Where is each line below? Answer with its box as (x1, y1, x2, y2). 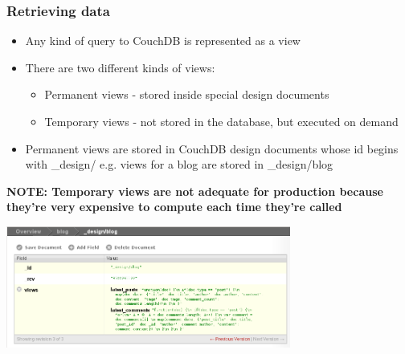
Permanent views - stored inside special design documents (44, 86, 329, 103)
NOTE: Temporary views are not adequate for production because (6, 182, 383, 199)
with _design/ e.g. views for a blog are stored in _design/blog (25, 156, 333, 173)
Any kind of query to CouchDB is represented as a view (25, 32, 301, 49)
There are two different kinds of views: (25, 59, 215, 75)
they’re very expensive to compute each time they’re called (6, 198, 342, 215)
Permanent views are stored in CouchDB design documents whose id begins (25, 140, 399, 157)
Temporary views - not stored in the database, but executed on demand (44, 113, 399, 129)
